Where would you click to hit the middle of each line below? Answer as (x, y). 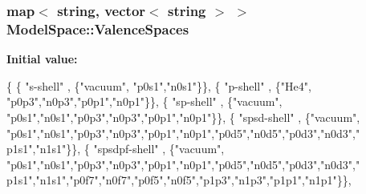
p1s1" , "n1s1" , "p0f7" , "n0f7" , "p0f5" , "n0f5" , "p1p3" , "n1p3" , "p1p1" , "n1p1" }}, (179, 180)
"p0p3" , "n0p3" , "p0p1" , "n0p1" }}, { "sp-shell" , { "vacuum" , (144, 101)
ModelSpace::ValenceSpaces (98, 28)
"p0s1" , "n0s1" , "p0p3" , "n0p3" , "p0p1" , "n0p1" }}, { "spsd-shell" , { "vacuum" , (183, 117)
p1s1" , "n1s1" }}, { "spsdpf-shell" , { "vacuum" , (116, 149)
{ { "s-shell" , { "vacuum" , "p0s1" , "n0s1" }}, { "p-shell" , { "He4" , (159, 85)
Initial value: (42, 59)
